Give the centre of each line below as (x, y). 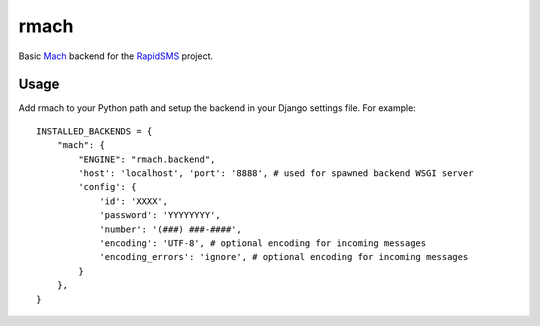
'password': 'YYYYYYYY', (160, 215)
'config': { (107, 187)
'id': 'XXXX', (134, 201)
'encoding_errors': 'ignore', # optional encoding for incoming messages (284, 257)
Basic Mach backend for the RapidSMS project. (116, 56)
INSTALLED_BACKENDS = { (94, 131)
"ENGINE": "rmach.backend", (147, 159)
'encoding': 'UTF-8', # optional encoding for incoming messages (263, 243)
